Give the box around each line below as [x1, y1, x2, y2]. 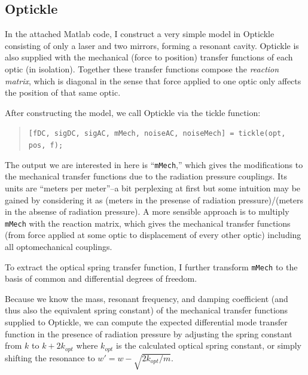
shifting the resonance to [5, 351, 95, 364]
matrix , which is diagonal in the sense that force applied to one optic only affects [5, 74, 301, 87]
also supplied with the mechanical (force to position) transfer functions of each [5, 51, 293, 63]
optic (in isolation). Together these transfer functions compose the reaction [5, 62, 279, 75]
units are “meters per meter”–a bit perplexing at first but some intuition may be [5, 181, 301, 194]
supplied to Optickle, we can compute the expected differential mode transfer [5, 315, 288, 328]
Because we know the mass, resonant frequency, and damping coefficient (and [5, 292, 288, 304]
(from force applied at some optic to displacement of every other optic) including [5, 228, 301, 241]
